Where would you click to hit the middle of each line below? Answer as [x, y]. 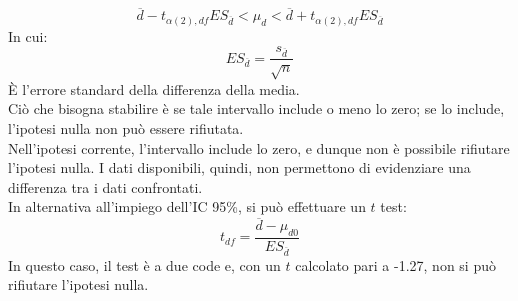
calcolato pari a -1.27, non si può [395, 264]
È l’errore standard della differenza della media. [154, 88]
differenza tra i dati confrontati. [105, 186]
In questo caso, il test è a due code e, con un [144, 264]
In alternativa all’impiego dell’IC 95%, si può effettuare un [187, 206]
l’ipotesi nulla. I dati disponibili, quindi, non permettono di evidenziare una [239, 167]
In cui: [28, 35]
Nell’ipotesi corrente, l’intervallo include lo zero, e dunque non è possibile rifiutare [259, 147]
